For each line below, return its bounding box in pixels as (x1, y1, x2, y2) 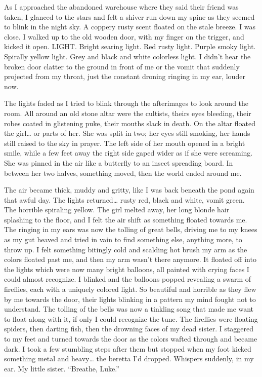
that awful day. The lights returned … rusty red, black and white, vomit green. (4, 194, 245, 205)
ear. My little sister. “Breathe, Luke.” (4, 363, 119, 373)
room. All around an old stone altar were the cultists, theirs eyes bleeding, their (4, 107, 251, 118)
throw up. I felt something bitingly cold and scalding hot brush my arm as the (4, 244, 247, 254)
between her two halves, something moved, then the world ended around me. (4, 167, 242, 178)
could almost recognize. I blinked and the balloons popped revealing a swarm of (4, 274, 251, 284)
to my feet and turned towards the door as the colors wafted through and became (4, 333, 257, 344)
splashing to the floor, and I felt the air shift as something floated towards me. (4, 214, 247, 224)
